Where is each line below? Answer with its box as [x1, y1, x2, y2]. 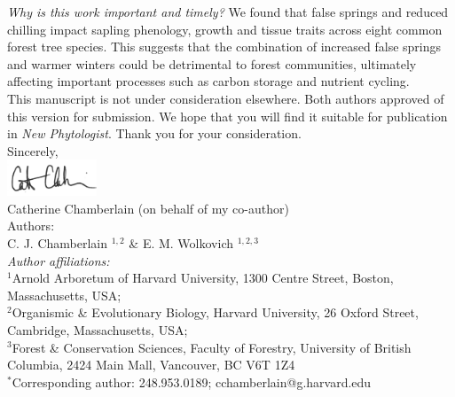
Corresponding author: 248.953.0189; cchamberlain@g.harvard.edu [12, 372, 372, 391]
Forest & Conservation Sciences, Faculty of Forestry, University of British [12, 338, 412, 356]
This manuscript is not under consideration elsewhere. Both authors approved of [7, 89, 444, 107]
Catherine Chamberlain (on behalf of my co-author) [7, 198, 289, 217]
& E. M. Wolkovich [129, 233, 233, 252]
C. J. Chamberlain [7, 233, 108, 252]
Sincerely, [7, 141, 59, 160]
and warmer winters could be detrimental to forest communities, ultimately [7, 54, 417, 73]
